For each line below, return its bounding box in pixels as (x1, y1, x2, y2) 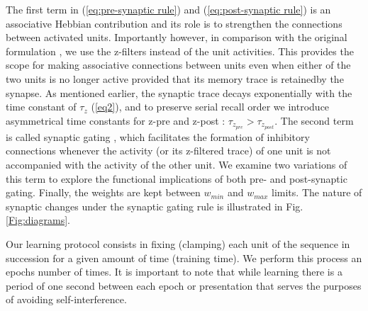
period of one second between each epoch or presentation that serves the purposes (6, 278, 362, 293)
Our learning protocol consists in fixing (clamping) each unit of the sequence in (6, 237, 350, 251)
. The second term (274, 113, 354, 128)
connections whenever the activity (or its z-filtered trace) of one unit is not (6, 143, 331, 158)
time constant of (6, 99, 77, 114)
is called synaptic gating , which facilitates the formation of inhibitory (6, 129, 310, 144)
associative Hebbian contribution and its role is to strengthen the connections (6, 16, 342, 30)
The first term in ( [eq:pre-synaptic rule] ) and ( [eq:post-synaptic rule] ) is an (6, 2, 331, 16)
